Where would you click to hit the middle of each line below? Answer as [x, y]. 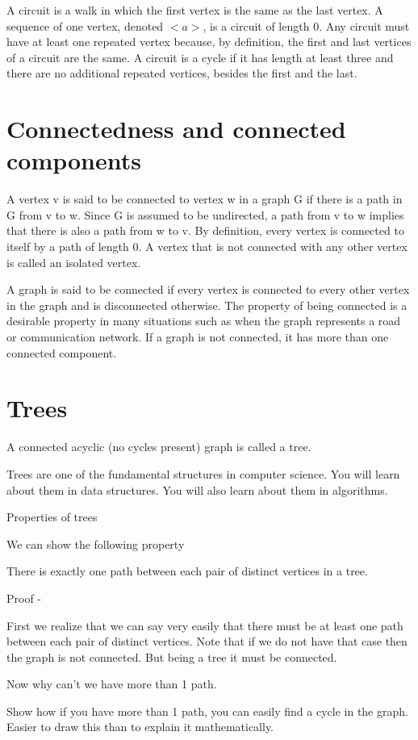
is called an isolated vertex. [74, 262]
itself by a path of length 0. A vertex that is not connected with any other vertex [207, 247]
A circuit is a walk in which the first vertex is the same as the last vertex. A [195, 10]
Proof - [24, 598]
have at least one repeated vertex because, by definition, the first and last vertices [209, 42]
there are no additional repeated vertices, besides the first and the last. [182, 73]
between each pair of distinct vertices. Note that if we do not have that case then [207, 641]
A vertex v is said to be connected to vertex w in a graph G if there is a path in [205, 199]
